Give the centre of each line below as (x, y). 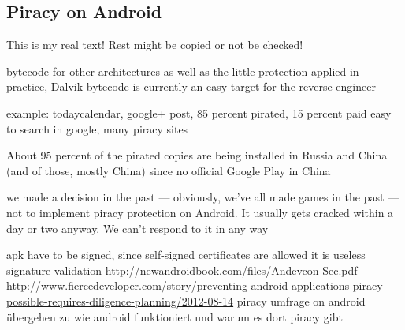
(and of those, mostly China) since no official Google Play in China (169, 170)
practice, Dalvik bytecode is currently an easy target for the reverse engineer (191, 86)
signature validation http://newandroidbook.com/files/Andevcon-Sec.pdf (182, 270)
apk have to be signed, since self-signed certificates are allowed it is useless (186, 255)
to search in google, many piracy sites (97, 128)
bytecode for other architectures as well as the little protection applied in (183, 71)
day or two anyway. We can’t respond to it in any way (137, 228)
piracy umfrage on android (301, 300)
